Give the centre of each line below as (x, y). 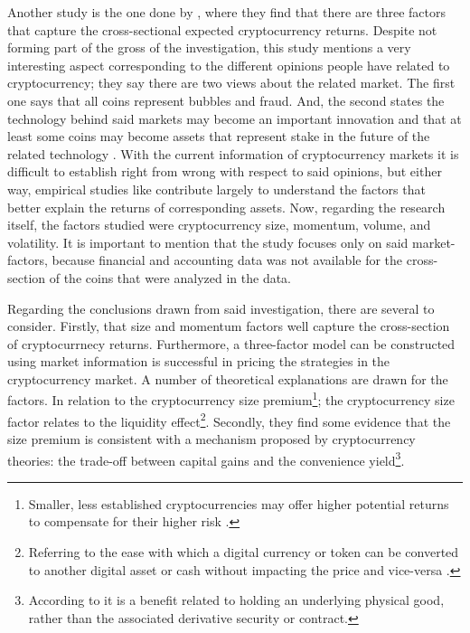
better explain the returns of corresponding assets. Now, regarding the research (226, 207)
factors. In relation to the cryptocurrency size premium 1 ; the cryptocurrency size (231, 399)
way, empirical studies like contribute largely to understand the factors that (216, 189)
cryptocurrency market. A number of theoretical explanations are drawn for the (228, 378)
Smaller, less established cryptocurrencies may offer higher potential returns (239, 503)
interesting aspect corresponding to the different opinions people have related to (229, 65)
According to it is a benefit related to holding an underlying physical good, (236, 600)
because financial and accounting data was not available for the (227, 260)
